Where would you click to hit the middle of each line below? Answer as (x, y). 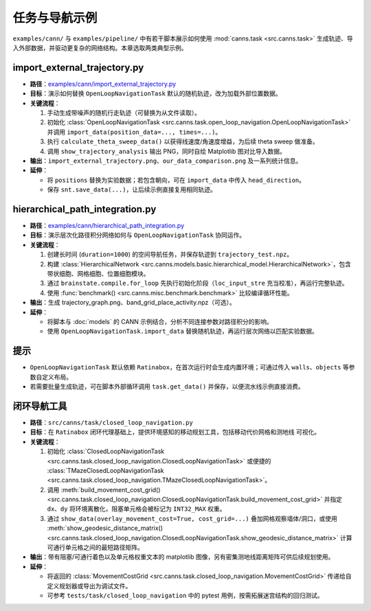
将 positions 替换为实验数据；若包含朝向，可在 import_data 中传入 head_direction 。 (176, 180)
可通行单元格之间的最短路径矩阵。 (95, 547)
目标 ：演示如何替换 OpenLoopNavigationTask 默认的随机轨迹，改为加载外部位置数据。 (156, 93)
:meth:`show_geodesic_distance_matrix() (105, 528)
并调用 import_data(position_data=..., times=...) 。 (134, 132)
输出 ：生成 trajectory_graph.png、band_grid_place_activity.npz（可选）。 (133, 303)
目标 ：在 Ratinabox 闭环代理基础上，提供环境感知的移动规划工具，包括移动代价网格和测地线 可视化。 (175, 432)
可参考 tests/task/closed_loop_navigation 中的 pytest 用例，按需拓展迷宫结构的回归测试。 (185, 595)
